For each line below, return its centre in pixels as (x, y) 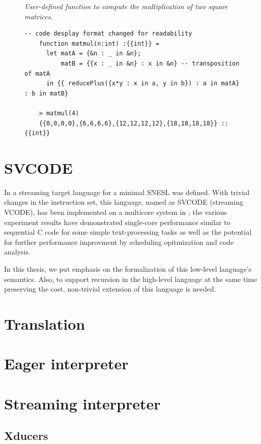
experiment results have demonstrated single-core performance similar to (117, 222)
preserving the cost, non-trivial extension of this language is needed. (110, 289)
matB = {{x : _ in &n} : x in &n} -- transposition (150, 63)
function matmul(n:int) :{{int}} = (99, 43)
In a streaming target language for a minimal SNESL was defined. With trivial (127, 192)
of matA (37, 73)
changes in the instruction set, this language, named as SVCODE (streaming (124, 202)
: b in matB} (46, 93)
